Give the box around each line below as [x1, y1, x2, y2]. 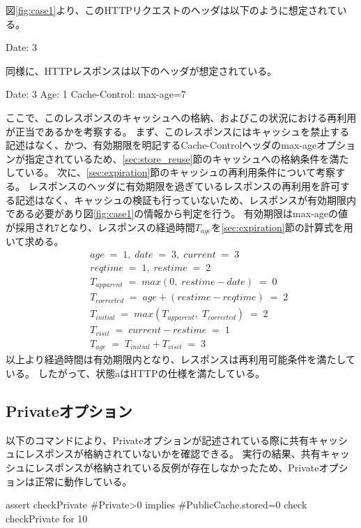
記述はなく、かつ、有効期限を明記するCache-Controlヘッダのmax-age [6, 138, 317, 152]
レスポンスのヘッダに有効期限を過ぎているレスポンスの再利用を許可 [28, 178, 341, 193]
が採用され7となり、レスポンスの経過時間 [6, 219, 195, 234]
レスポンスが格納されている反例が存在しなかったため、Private [34, 460, 319, 474]
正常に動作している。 [34, 474, 132, 488]
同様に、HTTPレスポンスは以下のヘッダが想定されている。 [6, 63, 277, 78]
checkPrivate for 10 [6, 511, 88, 525]
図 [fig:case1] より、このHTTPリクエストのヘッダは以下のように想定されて [6, 3, 337, 17]
